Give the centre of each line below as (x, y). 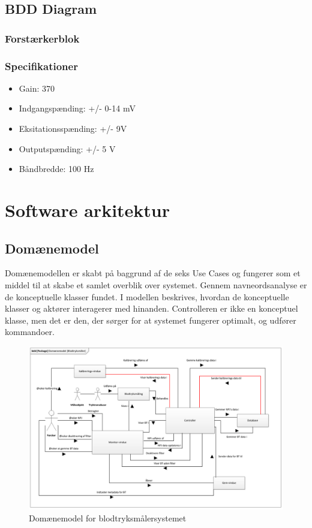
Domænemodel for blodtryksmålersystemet (108, 518)
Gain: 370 (37, 88)
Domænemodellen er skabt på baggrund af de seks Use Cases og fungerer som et (153, 273)
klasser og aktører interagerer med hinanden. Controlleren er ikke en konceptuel (151, 308)
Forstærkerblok (42, 38)
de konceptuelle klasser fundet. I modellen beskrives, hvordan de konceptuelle (147, 296)
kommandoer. (30, 332)
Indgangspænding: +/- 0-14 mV (77, 108)
